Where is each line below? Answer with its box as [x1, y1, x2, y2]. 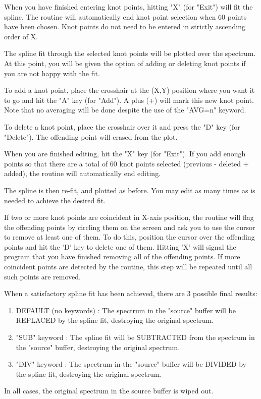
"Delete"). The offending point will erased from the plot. [4, 131, 178, 142]
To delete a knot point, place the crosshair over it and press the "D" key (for [4, 121, 240, 132]
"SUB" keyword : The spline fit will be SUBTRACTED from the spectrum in [16, 332, 255, 343]
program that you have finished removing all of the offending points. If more [4, 251, 240, 262]
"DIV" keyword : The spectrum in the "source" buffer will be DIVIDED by [16, 359, 246, 369]
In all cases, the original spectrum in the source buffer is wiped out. [4, 385, 214, 396]
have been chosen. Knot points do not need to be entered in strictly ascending [4, 21, 245, 32]
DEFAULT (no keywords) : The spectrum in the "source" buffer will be [16, 305, 236, 315]
